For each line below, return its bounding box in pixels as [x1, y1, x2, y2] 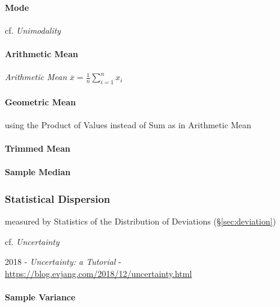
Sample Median [5, 166, 71, 178]
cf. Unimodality [5, 23, 61, 36]
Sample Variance [5, 290, 76, 303]
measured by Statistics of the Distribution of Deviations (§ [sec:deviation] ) [5, 214, 276, 227]
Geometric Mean [5, 95, 76, 108]
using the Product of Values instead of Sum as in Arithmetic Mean [5, 118, 252, 131]
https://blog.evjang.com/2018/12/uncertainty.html [5, 267, 192, 279]
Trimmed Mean [5, 141, 70, 154]
